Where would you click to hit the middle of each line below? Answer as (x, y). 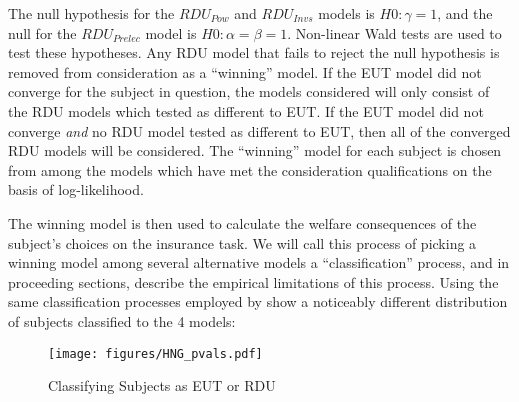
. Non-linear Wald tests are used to (394, 32)
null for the (42, 32)
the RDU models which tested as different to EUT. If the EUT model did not (246, 110)
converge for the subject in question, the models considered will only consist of (249, 91)
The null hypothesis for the (91, 13)
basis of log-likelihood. (76, 189)
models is (346, 13)
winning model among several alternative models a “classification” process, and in (259, 262)
